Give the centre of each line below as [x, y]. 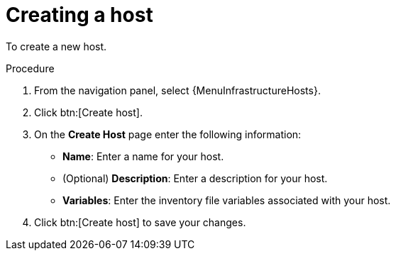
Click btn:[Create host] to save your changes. [140, 222]
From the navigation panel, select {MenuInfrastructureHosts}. [177, 90]
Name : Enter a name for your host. [143, 156]
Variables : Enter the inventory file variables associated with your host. [227, 200]
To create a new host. [56, 46]
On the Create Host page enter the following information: [168, 134]
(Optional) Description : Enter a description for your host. [195, 178]
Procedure [30, 68]
